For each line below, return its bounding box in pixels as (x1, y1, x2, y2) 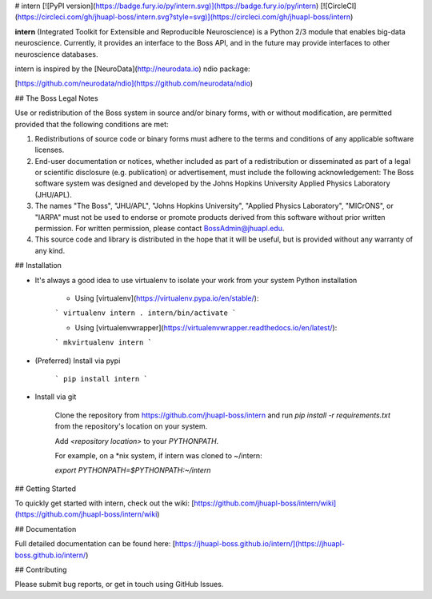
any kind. (34, 246, 66, 255)
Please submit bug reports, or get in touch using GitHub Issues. (14, 580, 224, 589)
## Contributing (14, 565, 67, 575)
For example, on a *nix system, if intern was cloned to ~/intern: (54, 450, 263, 460)
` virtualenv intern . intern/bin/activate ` (54, 309, 237, 317)
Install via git (34, 392, 77, 401)
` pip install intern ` (54, 374, 148, 383)
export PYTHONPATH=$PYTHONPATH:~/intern (54, 465, 211, 475)
